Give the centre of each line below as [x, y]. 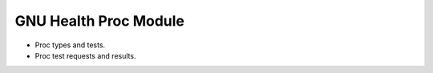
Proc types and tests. [70, 45]
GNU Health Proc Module [99, 21]
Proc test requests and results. [85, 55]
